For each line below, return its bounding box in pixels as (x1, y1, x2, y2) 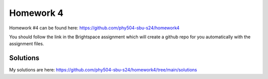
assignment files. (9, 41, 44, 47)
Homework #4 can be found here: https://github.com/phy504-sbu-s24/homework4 (9, 25, 180, 31)
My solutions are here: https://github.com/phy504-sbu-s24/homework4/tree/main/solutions (9, 67, 197, 73)
